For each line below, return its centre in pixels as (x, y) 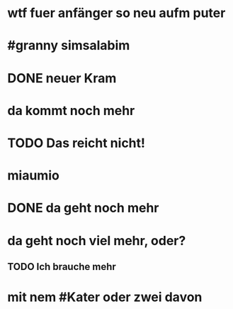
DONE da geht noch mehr (83, 208)
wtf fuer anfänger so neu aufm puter (116, 13)
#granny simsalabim (69, 46)
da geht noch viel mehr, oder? (97, 240)
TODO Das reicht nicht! (76, 143)
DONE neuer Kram (62, 78)
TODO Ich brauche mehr (62, 267)
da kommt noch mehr (71, 110)
